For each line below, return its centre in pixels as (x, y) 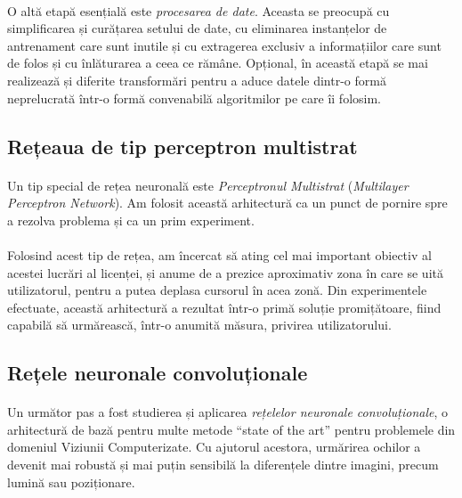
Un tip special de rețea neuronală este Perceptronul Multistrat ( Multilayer (208, 185)
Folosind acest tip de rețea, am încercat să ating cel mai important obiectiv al (219, 254)
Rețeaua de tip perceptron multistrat (182, 146)
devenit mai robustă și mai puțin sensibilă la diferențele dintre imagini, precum (223, 465)
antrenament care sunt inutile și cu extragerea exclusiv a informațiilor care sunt (224, 45)
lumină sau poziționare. (71, 482)
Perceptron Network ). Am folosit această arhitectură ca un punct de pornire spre (227, 203)
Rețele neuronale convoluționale (158, 373)
